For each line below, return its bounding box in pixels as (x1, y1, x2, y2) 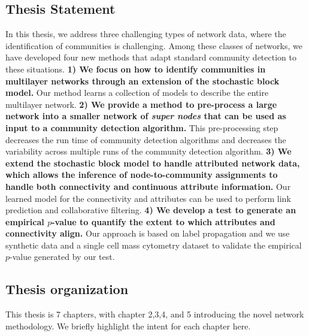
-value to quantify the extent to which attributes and (51, 215, 275, 228)
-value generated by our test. (10, 250, 115, 263)
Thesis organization (5, 280, 129, 298)
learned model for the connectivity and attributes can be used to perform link (5, 192, 291, 204)
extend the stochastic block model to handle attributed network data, (5, 156, 300, 169)
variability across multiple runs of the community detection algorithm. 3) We (5, 145, 292, 158)
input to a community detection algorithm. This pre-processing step (5, 121, 278, 134)
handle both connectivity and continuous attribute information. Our (5, 180, 291, 192)
